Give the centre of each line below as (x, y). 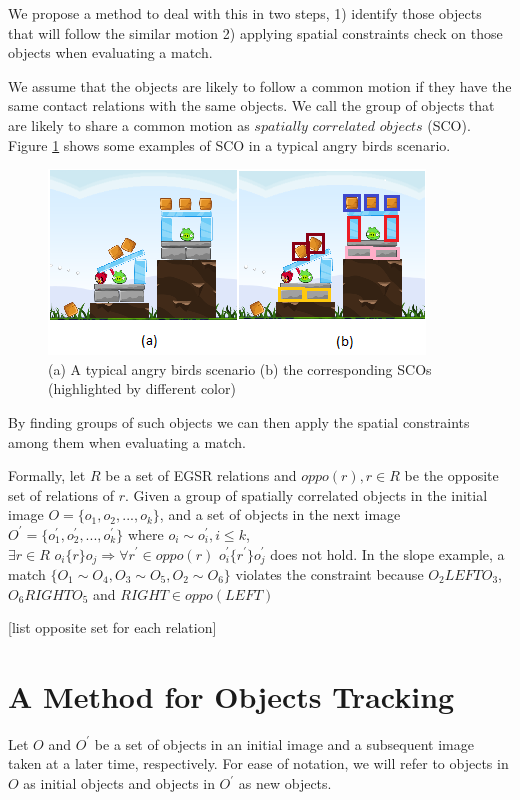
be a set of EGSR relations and (201, 475)
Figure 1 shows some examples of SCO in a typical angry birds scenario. (229, 144)
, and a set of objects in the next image (280, 514)
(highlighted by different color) (142, 388)
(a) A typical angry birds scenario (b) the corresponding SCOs (240, 368)
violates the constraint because (329, 573)
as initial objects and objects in (119, 783)
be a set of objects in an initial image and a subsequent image (284, 743)
